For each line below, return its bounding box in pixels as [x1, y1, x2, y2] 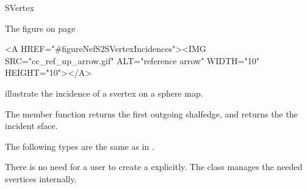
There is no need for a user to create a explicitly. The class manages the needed [5, 160, 303, 173]
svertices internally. [5, 172, 77, 185]
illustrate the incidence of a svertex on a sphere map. [5, 86, 203, 99]
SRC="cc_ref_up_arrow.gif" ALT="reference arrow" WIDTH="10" [5, 54, 259, 67]
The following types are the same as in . [5, 139, 154, 152]
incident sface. [5, 119, 58, 132]
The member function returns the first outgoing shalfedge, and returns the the [5, 107, 298, 120]
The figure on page [5, 21, 76, 34]
